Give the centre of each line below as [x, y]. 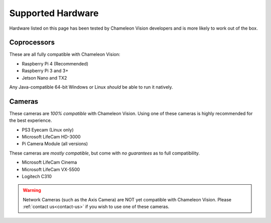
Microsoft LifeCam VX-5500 [51, 169]
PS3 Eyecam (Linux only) [48, 130]
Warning [32, 190]
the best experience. [31, 120]
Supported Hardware [54, 13]
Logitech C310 [37, 177]
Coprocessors [32, 43]
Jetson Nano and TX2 [44, 78]
